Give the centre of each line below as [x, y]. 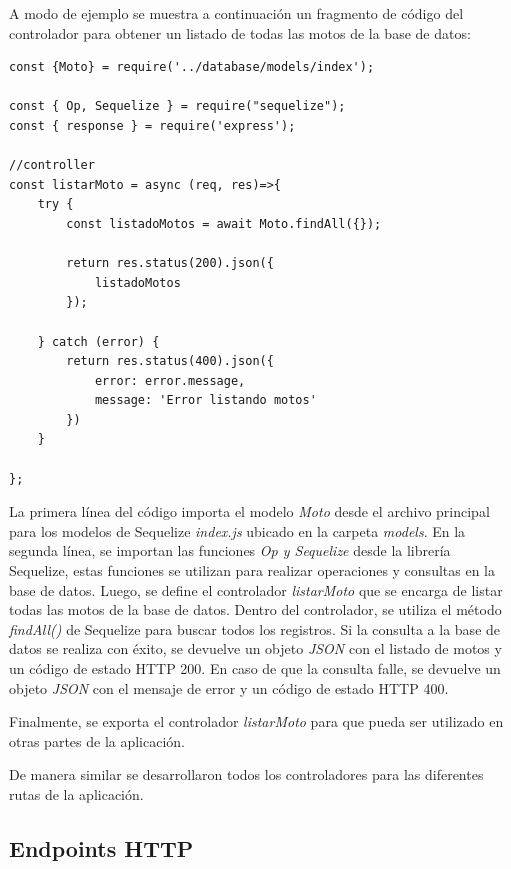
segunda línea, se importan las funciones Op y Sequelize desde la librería [230, 550]
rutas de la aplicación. [76, 793]
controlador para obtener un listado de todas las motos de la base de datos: [240, 32]
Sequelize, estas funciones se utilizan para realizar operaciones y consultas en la [252, 570]
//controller [52, 165]
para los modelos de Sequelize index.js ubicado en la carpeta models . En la [237, 530]
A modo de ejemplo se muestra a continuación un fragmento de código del [236, 13]
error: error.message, [170, 380]
